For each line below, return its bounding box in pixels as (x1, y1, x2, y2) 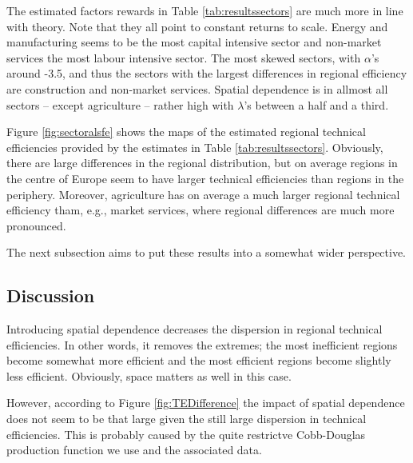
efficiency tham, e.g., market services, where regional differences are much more (6, 202, 395, 218)
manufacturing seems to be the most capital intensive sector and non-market (6, 34, 382, 50)
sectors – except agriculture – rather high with (6, 96, 234, 113)
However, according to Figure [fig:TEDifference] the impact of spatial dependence (6, 394, 405, 411)
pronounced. (6, 217, 66, 233)
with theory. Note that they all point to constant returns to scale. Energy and (6, 18, 388, 34)
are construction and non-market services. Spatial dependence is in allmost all (6, 80, 388, 97)
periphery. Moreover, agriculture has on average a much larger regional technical (6, 186, 400, 202)
